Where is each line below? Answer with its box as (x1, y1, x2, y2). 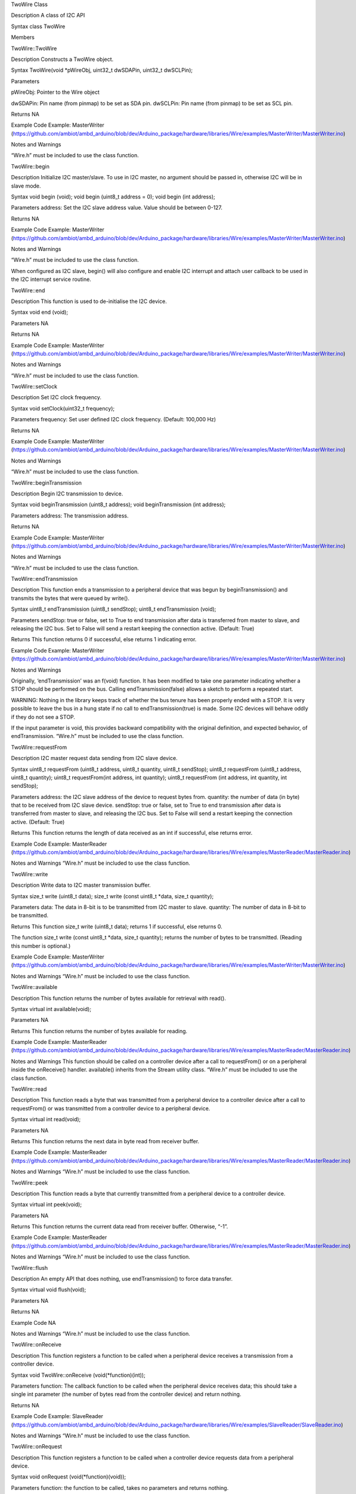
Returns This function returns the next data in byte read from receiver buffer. (11, 1137, 200, 1144)
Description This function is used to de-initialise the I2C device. (11, 298, 167, 305)
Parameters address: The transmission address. (11, 512, 129, 519)
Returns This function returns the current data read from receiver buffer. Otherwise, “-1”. (11, 1223, 228, 1230)
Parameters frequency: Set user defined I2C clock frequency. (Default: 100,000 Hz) (11, 416, 216, 423)
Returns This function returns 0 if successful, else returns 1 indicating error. (11, 636, 197, 643)
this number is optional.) (11, 942, 71, 950)
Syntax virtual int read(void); (11, 1116, 81, 1123)
